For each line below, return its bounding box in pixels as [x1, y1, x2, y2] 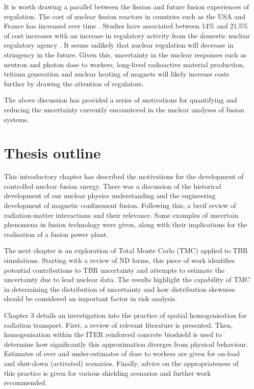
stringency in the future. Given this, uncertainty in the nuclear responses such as [4, 49, 247, 59]
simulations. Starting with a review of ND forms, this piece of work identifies [4, 255, 235, 265]
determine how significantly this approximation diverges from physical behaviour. [4, 338, 248, 349]
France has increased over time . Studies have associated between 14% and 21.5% [4, 21, 248, 31]
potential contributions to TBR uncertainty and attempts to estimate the [4, 264, 225, 275]
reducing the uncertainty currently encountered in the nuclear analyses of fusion [4, 104, 244, 114]
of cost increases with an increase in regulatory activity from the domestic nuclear [4, 30, 250, 40]
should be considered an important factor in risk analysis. [4, 293, 177, 304]
